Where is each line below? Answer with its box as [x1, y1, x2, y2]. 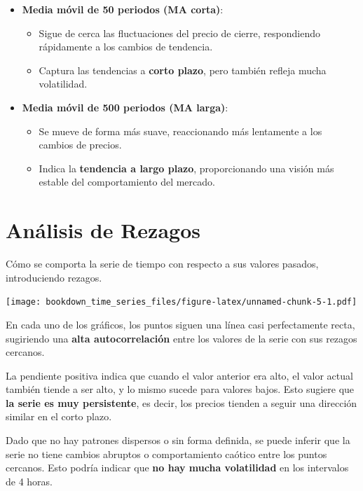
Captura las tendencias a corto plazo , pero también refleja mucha [39, 62, 327, 77]
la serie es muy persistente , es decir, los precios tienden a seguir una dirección [6, 395, 357, 410]
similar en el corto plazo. [6, 409, 112, 424]
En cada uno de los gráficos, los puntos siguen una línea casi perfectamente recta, [6, 317, 355, 331]
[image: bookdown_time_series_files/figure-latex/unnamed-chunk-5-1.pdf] [6, 297, 357, 307]
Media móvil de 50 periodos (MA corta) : [22, 2, 224, 16]
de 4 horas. [6, 473, 53, 488]
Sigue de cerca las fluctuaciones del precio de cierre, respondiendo [39, 25, 320, 40]
